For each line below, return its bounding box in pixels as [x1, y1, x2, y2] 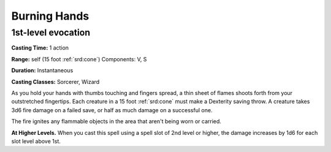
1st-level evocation [11, 27, 91, 38]
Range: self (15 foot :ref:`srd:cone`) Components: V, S [11, 55, 147, 63]
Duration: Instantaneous [11, 67, 74, 74]
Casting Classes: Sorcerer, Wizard [11, 78, 100, 85]
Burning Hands [11, 9, 89, 23]
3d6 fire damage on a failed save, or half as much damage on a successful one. [11, 106, 213, 113]
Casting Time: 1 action [11, 44, 69, 51]
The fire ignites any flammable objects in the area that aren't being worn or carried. [11, 118, 222, 125]
